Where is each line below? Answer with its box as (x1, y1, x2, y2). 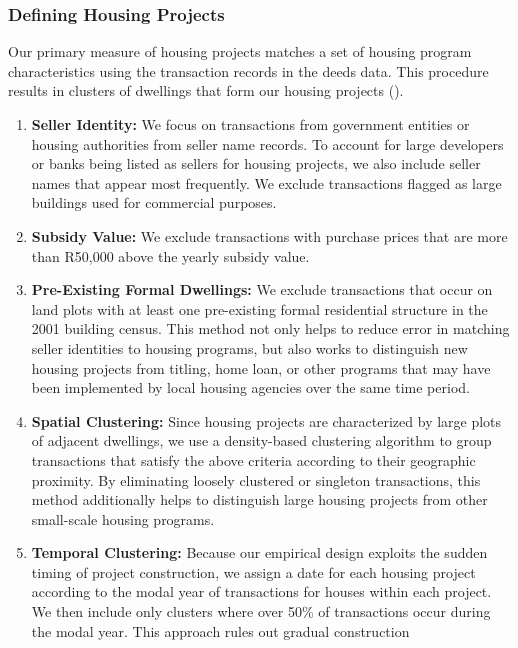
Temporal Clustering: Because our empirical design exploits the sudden (31, 542, 488, 563)
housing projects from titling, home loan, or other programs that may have (31, 357, 491, 378)
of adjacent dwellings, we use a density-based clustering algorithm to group (31, 430, 492, 451)
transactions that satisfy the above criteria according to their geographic (31, 449, 476, 470)
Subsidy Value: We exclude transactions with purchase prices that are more (31, 225, 508, 246)
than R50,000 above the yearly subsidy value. (31, 245, 310, 266)
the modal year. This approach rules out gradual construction (31, 620, 410, 641)
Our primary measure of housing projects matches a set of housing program (8, 41, 472, 62)
